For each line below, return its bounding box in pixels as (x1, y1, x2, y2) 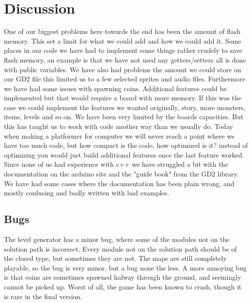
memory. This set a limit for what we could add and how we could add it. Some (4, 35, 241, 46)
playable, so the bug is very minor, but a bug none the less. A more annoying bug (4, 262, 247, 272)
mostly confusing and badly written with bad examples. (4, 188, 169, 198)
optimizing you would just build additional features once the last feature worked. (4, 149, 244, 159)
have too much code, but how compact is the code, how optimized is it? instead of (4, 140, 248, 150)
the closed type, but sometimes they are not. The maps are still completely (4, 253, 227, 263)
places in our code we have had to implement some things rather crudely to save (4, 45, 242, 55)
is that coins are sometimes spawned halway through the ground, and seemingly (4, 272, 241, 282)
